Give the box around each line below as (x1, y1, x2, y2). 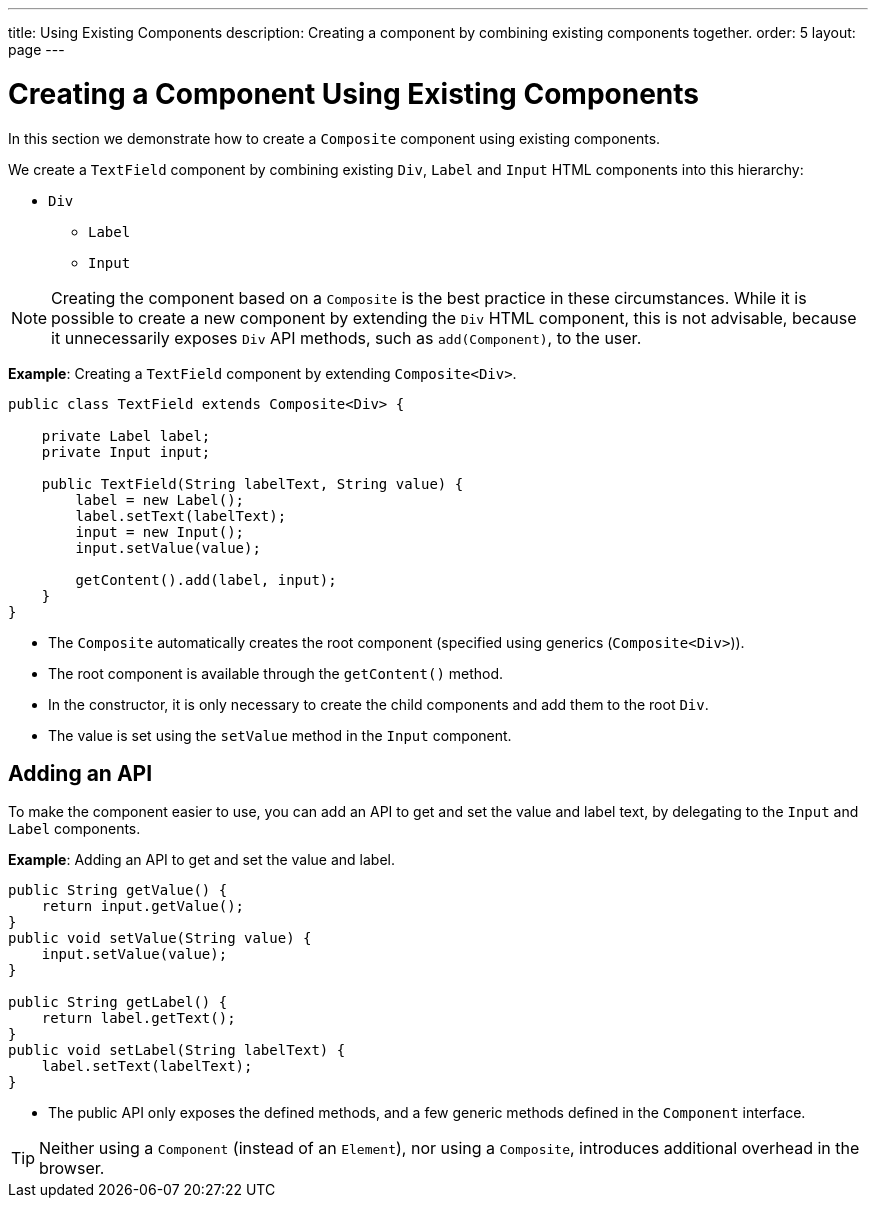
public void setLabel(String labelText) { (8, 1042, 346, 1059)
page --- (8, 41, 65, 58)
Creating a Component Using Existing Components (8, 76, 699, 111)
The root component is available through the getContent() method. (48, 664, 504, 682)
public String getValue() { (8, 882, 228, 899)
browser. (39, 1158, 105, 1179)
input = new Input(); (75, 523, 245, 540)
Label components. (8, 820, 141, 838)
